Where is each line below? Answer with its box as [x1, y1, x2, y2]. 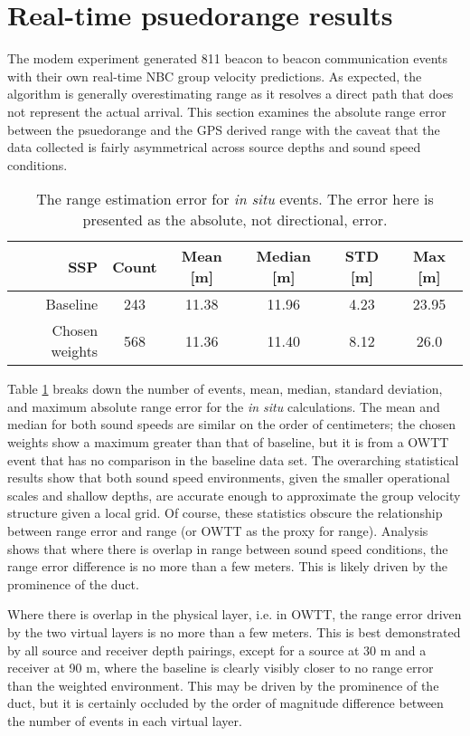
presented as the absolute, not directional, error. [82, 209, 388, 231]
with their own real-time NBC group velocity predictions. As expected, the [7, 66, 422, 85]
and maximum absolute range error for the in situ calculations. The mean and [7, 397, 440, 416]
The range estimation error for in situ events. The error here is [36, 188, 434, 210]
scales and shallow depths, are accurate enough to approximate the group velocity [7, 485, 461, 504]
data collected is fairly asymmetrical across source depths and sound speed [7, 138, 421, 157]
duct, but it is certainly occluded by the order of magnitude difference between [7, 693, 444, 712]
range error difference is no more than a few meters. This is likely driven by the [7, 557, 448, 576]
